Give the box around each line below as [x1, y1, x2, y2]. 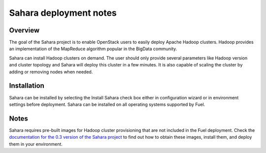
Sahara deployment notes [9, 7, 117, 18]
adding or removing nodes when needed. [9, 69, 93, 75]
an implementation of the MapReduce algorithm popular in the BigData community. [9, 46, 177, 52]
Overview [9, 26, 40, 34]
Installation [9, 82, 44, 90]
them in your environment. [9, 141, 63, 147]
